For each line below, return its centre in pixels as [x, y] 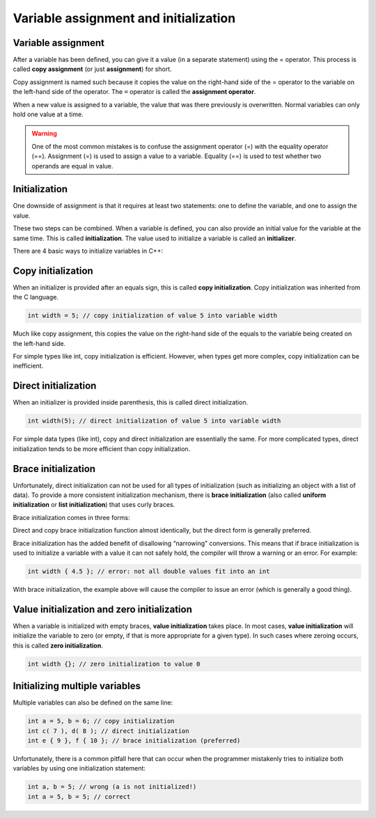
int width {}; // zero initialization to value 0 [114, 664]
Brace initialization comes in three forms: [71, 517]
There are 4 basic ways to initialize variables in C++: [88, 251]
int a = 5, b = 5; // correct [79, 796]
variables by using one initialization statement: [79, 769]
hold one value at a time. [48, 114]
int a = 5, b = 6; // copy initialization [101, 721]
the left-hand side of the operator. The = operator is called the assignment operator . [134, 92]
